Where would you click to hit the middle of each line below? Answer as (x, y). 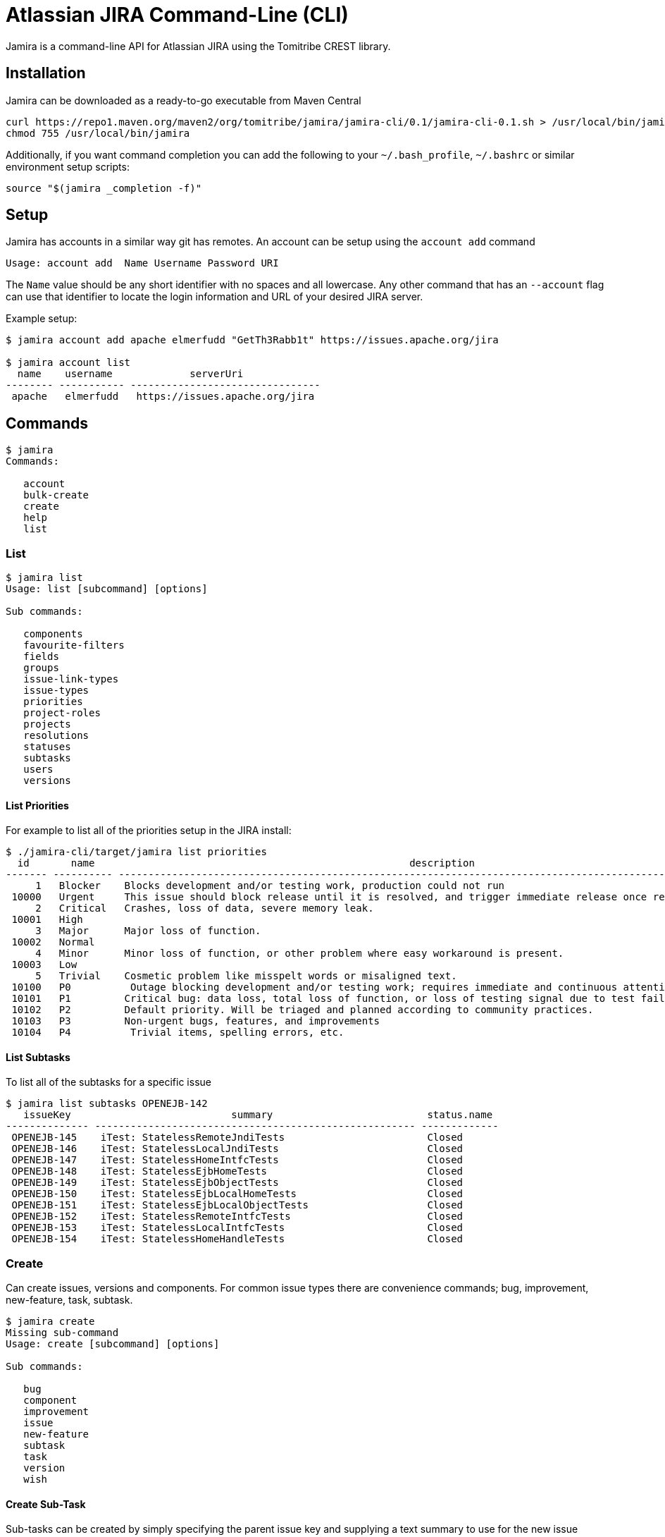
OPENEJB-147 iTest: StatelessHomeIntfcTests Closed (237, 1160)
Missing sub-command (62, 1333)
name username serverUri (130, 374)
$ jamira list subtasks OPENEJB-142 (107, 1104)
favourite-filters (74, 645)
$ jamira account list (68, 363)
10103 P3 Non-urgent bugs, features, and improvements (196, 1021)
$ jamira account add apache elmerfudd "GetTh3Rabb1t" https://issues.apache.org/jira (252, 340)
